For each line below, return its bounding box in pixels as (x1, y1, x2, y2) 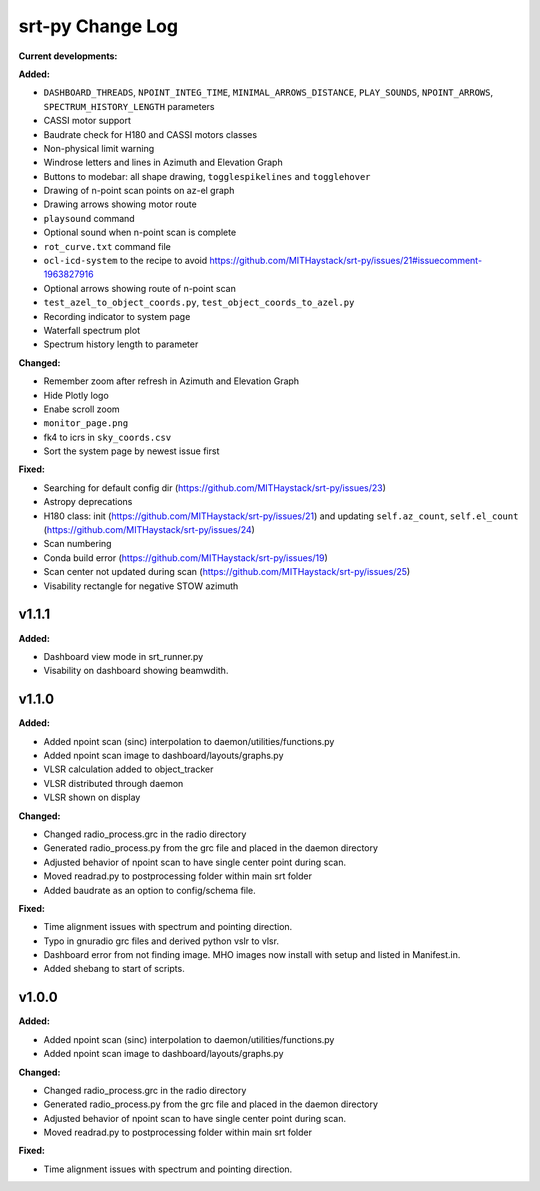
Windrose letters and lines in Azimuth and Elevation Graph (43, 156, 284, 169)
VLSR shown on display (43, 791, 141, 804)
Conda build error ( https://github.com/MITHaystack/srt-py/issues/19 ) (43, 551, 329, 564)
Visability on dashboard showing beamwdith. (43, 665, 229, 677)
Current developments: (18, 50, 118, 62)
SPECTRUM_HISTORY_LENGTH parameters (43, 100, 215, 112)
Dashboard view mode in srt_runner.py (43, 650, 204, 662)
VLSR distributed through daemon (43, 777, 184, 789)
